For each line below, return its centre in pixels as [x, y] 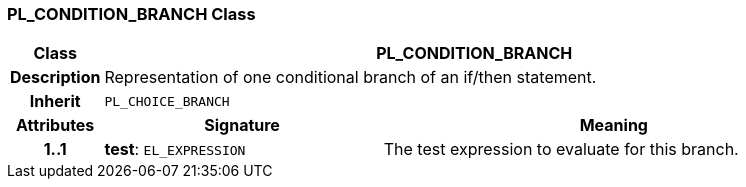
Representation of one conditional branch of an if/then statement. [350, 77]
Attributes [55, 125]
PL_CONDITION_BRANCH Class [131, 14]
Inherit [55, 101]
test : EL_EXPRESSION [175, 149]
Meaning [613, 125]
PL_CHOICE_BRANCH [167, 101]
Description [55, 77]
